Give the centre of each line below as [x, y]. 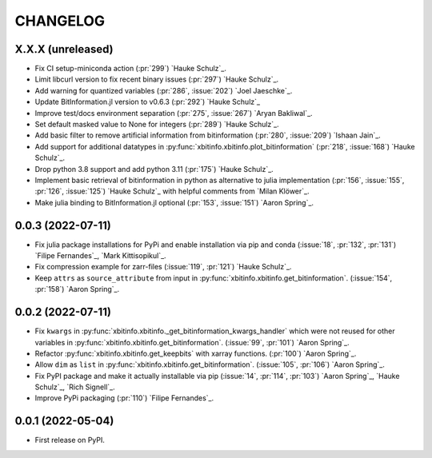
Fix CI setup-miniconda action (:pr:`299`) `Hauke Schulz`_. [131, 69]
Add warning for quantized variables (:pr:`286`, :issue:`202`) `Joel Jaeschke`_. [164, 90]
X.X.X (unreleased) [64, 49]
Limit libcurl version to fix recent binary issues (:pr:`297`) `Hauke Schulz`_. [157, 79]
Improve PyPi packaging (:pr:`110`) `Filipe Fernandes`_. [124, 398]
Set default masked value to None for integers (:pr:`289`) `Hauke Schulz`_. [157, 125]
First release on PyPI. [70, 440]
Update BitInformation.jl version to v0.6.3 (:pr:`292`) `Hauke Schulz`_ [147, 102]
